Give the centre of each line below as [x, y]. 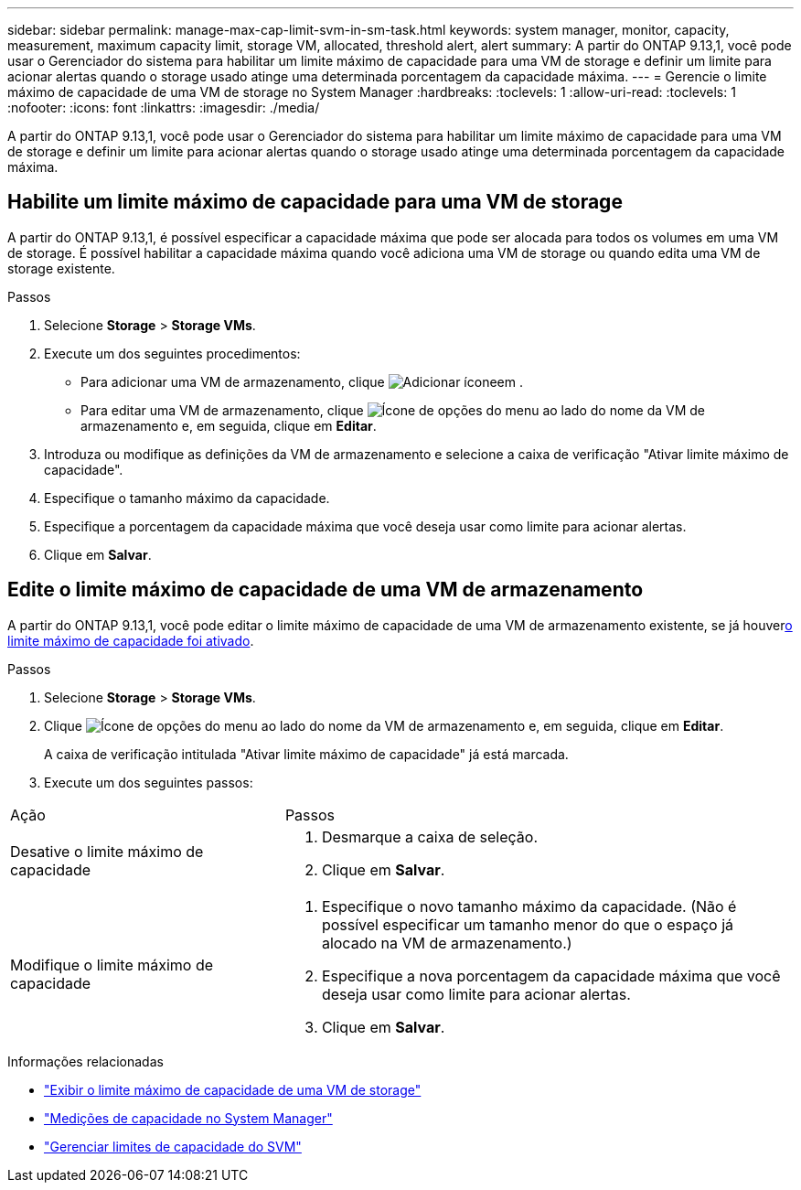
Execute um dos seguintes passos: [149, 782]
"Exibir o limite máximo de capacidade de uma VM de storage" [233, 1089]
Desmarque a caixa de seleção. [429, 836]
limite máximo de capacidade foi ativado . [131, 640]
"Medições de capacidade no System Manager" [188, 1118]
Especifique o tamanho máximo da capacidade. [187, 498]
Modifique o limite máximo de [112, 965]
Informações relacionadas [85, 1061]
